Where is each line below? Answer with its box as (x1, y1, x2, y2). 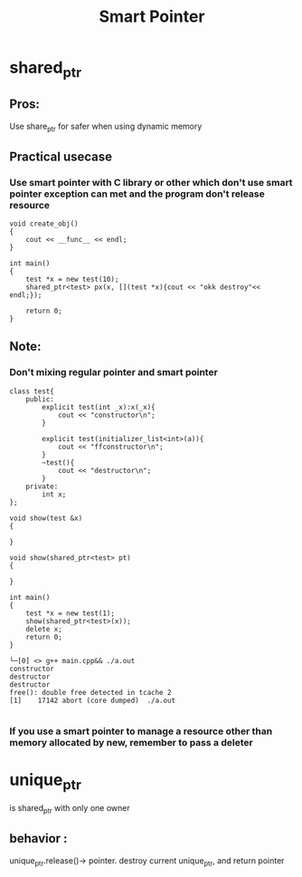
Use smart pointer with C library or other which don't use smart (9, 176, 293, 188)
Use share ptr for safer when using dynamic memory (9, 120, 203, 133)
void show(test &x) (9, 514, 83, 523)
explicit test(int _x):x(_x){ (42, 402, 156, 411)
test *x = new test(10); (25, 275, 119, 284)
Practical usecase (9, 149, 113, 164)
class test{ (9, 387, 54, 396)
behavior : (9, 831, 68, 846)
